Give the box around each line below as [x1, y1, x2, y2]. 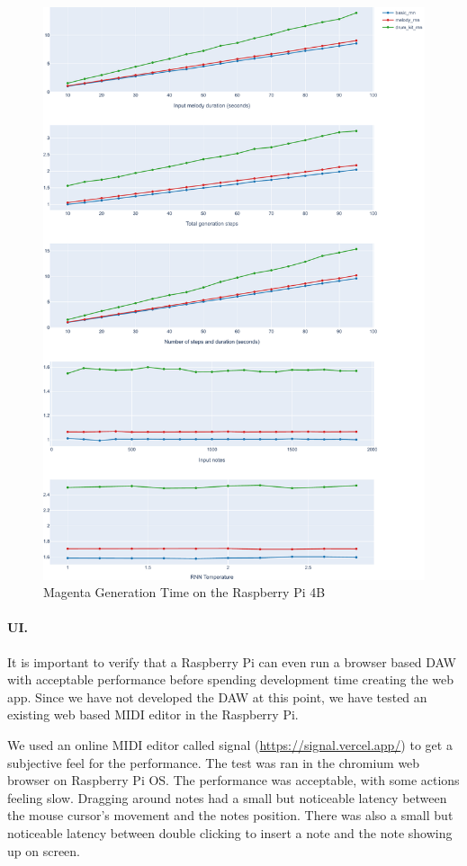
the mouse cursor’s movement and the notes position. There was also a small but [7, 806, 454, 825]
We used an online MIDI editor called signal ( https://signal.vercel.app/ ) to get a [7, 735, 453, 754]
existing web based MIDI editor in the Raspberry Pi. [7, 705, 299, 724]
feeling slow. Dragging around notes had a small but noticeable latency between [7, 788, 447, 807]
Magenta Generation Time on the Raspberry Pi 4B [43, 583, 326, 602]
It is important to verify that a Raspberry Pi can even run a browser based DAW [7, 652, 456, 671]
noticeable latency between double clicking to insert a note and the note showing [7, 823, 453, 842]
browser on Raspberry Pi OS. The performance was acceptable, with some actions [7, 771, 460, 790]
